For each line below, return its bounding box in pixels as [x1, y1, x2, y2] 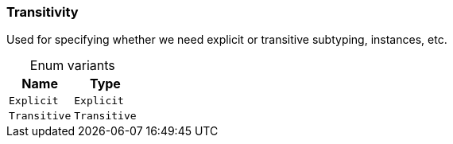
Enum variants [29, 57, 115, 74]
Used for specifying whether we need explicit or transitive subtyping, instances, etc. [6, 33, 447, 47]
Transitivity [6, 4, 79, 20]
